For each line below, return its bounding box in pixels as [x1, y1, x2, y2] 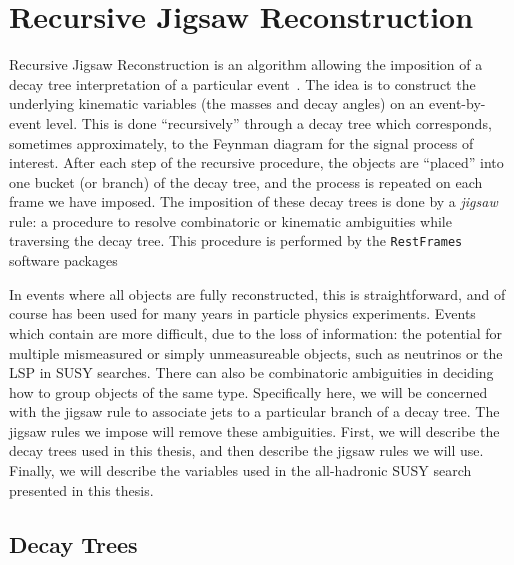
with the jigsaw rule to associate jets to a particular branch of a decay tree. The [9, 401, 500, 422]
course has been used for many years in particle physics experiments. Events [9, 303, 476, 324]
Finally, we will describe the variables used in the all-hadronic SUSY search [9, 460, 472, 481]
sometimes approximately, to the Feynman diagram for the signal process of [9, 132, 474, 153]
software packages [9, 250, 118, 271]
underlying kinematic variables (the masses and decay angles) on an [9, 93, 425, 114]
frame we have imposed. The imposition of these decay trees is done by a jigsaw [9, 191, 498, 212]
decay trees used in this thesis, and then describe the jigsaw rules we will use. [9, 440, 484, 461]
